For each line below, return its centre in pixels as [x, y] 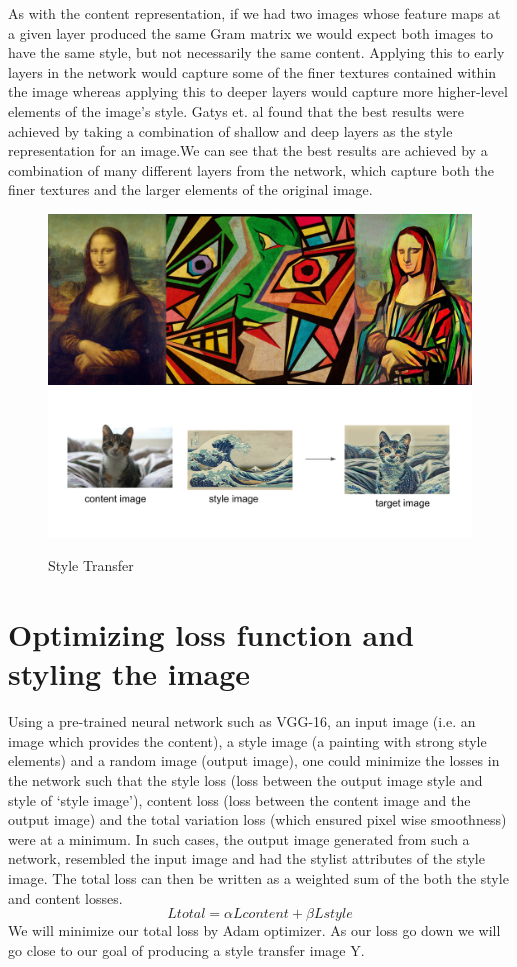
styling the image [129, 673]
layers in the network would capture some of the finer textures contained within [252, 71]
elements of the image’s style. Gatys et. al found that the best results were [236, 110]
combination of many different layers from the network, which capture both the [251, 169]
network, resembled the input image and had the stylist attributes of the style [246, 858]
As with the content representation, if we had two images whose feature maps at [254, 13]
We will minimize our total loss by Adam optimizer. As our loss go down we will [254, 930]
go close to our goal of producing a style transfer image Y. [186, 949]
